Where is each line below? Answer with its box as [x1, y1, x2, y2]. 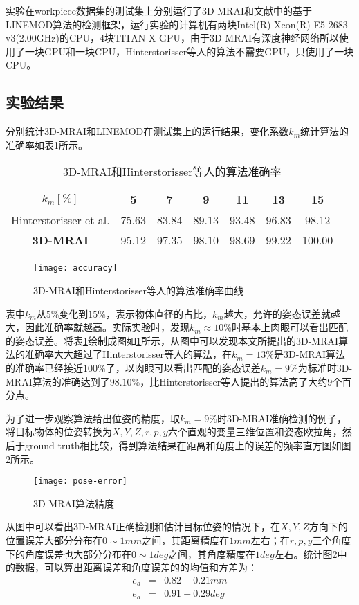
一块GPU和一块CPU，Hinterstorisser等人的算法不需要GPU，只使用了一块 [24, 44, 354, 58]
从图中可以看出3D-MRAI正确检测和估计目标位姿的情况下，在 [6, 519, 281, 534]
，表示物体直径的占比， [106, 306, 213, 320]
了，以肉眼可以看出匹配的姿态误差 [105, 360, 261, 374]
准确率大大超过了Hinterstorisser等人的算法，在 [24, 347, 232, 361]
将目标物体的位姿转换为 [6, 424, 112, 439]
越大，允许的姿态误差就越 [223, 306, 340, 320]
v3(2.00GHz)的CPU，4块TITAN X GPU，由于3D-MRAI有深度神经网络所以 [6, 30, 340, 45]
